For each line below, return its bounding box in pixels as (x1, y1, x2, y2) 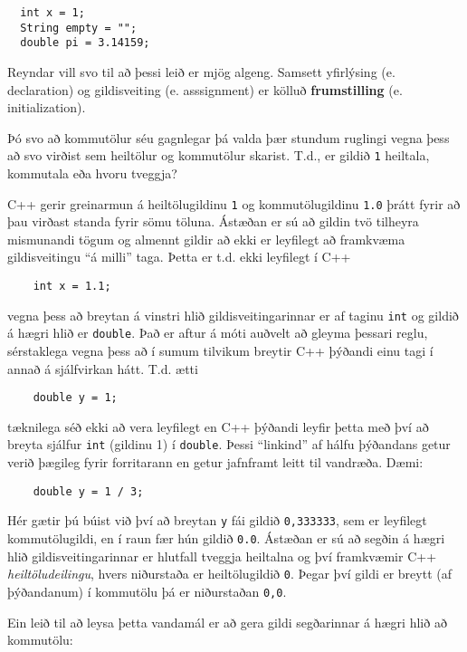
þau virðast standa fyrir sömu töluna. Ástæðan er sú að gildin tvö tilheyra (7, 212, 419, 231)
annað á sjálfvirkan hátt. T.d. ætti (7, 359, 198, 378)
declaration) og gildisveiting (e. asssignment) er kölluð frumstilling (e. (7, 80, 403, 99)
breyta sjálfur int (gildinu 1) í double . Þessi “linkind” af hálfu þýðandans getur (7, 435, 451, 454)
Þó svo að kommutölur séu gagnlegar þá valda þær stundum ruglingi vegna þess (7, 128, 450, 147)
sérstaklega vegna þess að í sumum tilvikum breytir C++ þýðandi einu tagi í (7, 341, 434, 360)
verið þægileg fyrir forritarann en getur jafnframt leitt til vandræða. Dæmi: (7, 453, 424, 472)
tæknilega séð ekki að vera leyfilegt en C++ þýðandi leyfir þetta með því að (7, 417, 429, 436)
